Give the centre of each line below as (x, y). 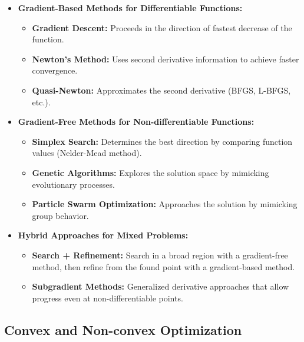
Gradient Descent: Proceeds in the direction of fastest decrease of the (162, 27)
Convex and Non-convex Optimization (123, 329)
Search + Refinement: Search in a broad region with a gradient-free (160, 255)
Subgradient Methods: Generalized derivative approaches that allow (161, 286)
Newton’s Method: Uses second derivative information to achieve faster (166, 59)
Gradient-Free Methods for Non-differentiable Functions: (136, 122)
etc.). (41, 102)
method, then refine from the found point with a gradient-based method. (163, 266)
